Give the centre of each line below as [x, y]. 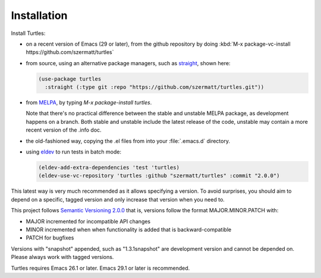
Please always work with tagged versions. [62, 257]
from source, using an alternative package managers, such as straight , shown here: [128, 63]
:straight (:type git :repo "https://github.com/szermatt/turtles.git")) [155, 87]
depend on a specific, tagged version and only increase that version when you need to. [118, 199]
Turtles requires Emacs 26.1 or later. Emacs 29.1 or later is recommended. [100, 268]
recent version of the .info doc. [64, 130]
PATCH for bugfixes [50, 238]
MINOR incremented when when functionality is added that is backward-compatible [129, 229]
